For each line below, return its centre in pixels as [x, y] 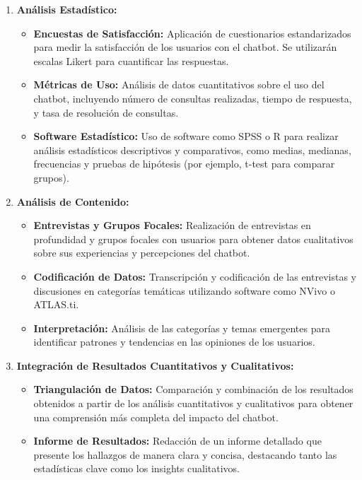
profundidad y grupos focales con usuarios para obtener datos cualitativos [193, 239]
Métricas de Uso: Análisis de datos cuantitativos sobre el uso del [179, 84]
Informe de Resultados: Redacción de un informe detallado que [177, 441]
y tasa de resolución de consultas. [106, 112]
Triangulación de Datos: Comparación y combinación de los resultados [193, 389]
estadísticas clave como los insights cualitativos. [136, 468]
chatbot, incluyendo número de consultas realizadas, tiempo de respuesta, [193, 98]
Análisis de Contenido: [73, 201]
